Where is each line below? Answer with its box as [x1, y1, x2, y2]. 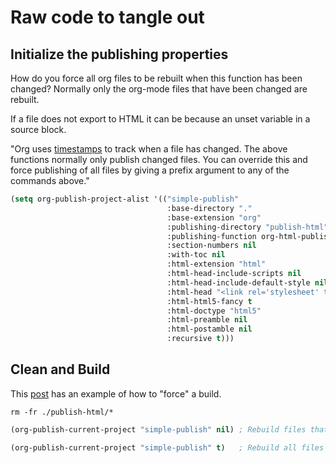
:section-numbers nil [166, 241, 257, 251]
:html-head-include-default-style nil [166, 277, 329, 288]
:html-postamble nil [166, 324, 253, 335]
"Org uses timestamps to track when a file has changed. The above [10, 143, 288, 155]
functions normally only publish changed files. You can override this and [10, 154, 308, 165]
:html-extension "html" [166, 259, 267, 270]
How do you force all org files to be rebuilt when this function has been [10, 72, 303, 84]
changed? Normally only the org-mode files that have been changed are [10, 83, 308, 95]
